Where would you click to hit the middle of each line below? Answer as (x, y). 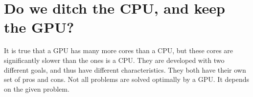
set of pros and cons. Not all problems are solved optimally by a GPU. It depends (126, 79)
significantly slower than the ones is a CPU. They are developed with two (114, 60)
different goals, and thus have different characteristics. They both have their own (125, 69)
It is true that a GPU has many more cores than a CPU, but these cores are (119, 50)
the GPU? (39, 27)
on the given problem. (37, 88)
